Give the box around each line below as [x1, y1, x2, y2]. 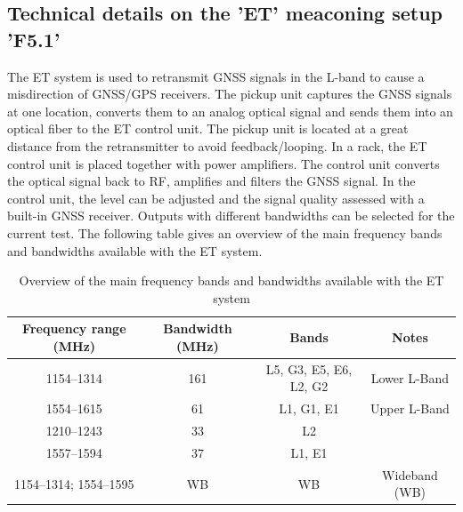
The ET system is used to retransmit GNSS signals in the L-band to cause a [7, 67, 425, 85]
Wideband [382, 465, 438, 484]
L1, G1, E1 [279, 399, 339, 418]
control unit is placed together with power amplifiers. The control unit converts [7, 154, 440, 172]
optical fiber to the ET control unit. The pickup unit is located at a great [7, 119, 409, 138]
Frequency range [22, 319, 126, 338]
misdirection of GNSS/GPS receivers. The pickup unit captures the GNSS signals [7, 84, 452, 103]
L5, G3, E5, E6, [265, 359, 353, 378]
